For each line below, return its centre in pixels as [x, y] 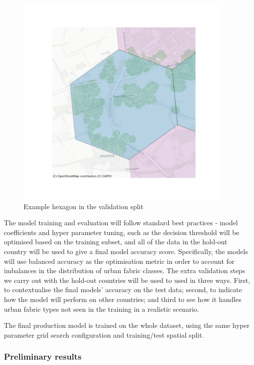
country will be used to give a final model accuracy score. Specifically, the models [126, 251]
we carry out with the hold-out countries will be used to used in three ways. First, [127, 280]
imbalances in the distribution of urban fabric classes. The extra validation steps [125, 270]
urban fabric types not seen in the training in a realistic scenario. [102, 309]
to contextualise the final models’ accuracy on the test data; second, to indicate [123, 290]
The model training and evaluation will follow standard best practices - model [121, 223]
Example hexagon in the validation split [83, 206]
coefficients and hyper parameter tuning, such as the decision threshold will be [122, 232]
